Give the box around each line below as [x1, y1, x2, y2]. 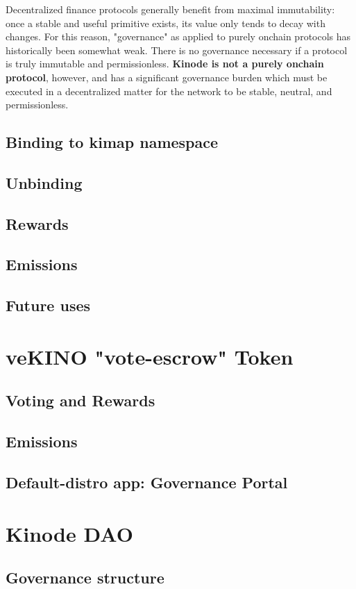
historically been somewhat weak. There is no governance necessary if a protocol [6, 42, 348, 57]
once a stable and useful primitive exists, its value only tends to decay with [6, 15, 325, 30]
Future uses [6, 294, 91, 316]
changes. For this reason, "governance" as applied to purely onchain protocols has [6, 29, 351, 44]
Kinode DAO [6, 519, 133, 547]
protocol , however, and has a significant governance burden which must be [6, 69, 328, 84]
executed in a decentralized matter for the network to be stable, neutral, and [6, 83, 332, 98]
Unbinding [6, 172, 83, 193]
